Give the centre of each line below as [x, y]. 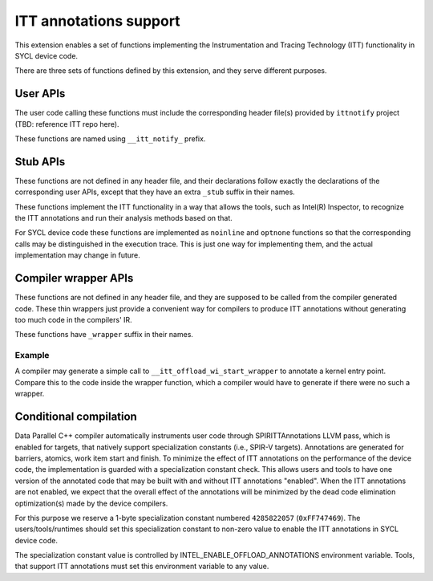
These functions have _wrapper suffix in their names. [104, 335]
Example [32, 356]
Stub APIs [40, 162]
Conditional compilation [76, 417]
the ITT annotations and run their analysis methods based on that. [123, 218]
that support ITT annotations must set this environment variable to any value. [142, 567]
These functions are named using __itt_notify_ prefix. [110, 139]
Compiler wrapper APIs [74, 278]
